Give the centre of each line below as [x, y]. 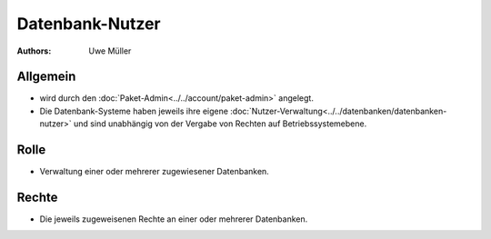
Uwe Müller [110, 51]
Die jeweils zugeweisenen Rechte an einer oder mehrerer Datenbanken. [174, 219]
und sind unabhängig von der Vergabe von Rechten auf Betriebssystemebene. [220, 124]
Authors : [34, 51]
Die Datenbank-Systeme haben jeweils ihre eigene [134, 111]
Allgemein [46, 77]
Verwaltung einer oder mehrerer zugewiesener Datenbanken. [155, 172]
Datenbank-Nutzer [89, 24]
